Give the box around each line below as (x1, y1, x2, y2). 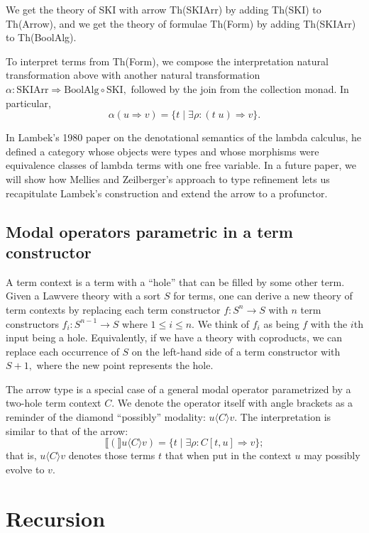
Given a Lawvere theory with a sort (6, 288, 161, 303)
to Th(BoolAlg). (6, 30, 77, 45)
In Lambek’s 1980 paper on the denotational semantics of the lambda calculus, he (6, 130, 362, 145)
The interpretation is (240, 410, 331, 424)
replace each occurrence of (6, 344, 119, 358)
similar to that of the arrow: (6, 423, 128, 438)
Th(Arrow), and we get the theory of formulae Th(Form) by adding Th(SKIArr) (6, 16, 356, 31)
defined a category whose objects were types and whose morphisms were (6, 143, 319, 158)
